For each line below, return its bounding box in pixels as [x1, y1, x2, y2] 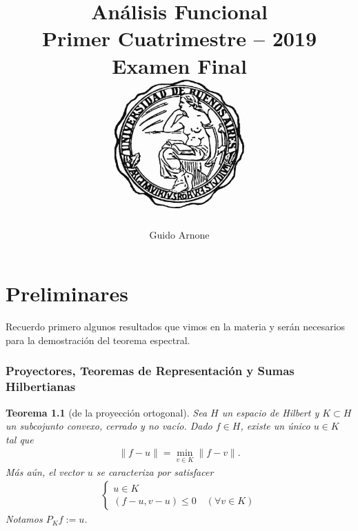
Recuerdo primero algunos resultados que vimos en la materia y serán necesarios [6, 319, 346, 334]
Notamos [6, 512, 43, 526]
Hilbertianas [6, 378, 76, 395]
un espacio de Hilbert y [221, 405, 319, 419]
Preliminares [6, 279, 128, 308]
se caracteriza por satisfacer [96, 464, 214, 479]
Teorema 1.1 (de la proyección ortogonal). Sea [6, 405, 208, 419]
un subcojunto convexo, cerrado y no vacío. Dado [6, 419, 212, 433]
